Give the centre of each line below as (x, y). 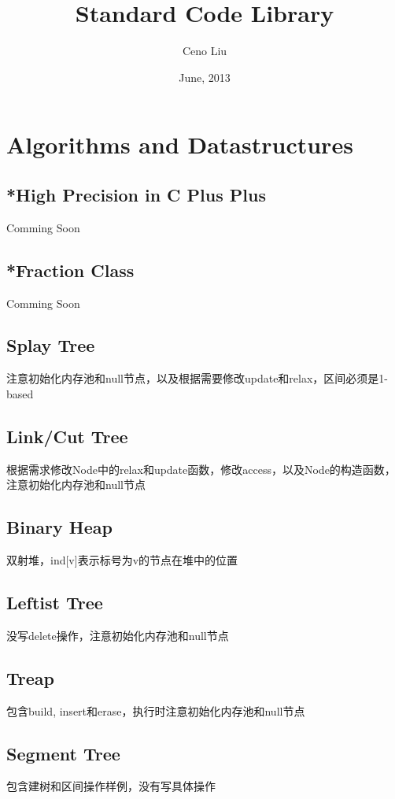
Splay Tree (51, 345)
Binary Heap (59, 527)
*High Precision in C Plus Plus (136, 194)
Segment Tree (63, 753)
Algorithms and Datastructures (180, 144)
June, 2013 (205, 77)
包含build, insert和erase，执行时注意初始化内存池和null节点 (156, 710)
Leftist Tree (55, 603)
